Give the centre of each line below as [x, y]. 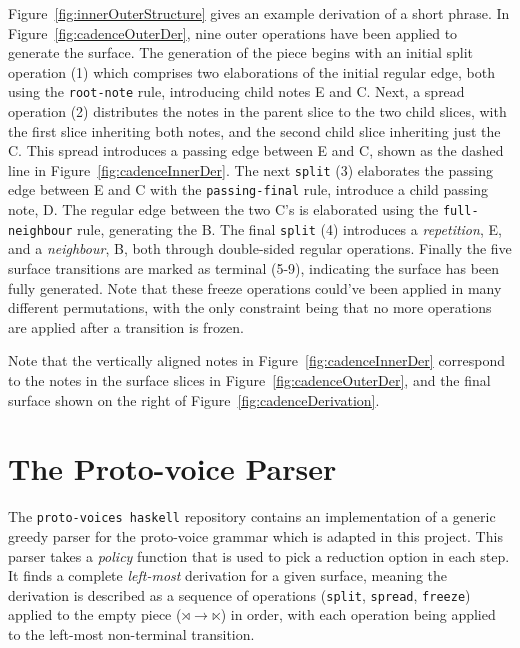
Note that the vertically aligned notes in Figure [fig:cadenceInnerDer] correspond [257, 360]
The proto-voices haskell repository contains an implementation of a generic [252, 516]
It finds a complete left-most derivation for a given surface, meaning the [228, 575]
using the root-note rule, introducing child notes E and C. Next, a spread [236, 91]
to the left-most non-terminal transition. [131, 634]
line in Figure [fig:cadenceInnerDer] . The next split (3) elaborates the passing [250, 169]
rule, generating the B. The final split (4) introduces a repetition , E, [289, 228]
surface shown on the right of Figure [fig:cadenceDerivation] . [194, 399]
